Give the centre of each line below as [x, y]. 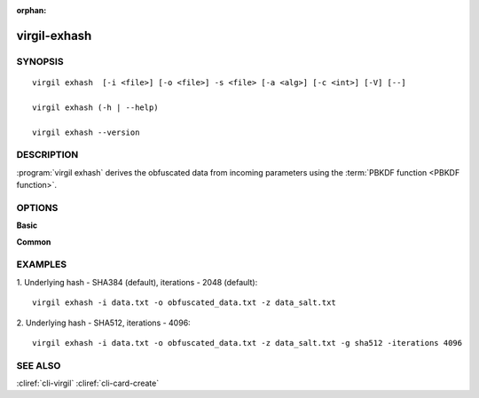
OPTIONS [37, 207]
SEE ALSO [39, 365]
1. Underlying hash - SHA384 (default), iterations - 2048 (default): [137, 282]
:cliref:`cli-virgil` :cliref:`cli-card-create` [88, 383]
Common [34, 242]
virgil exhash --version [86, 132]
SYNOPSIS [40, 61]
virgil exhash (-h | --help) [95, 107]
